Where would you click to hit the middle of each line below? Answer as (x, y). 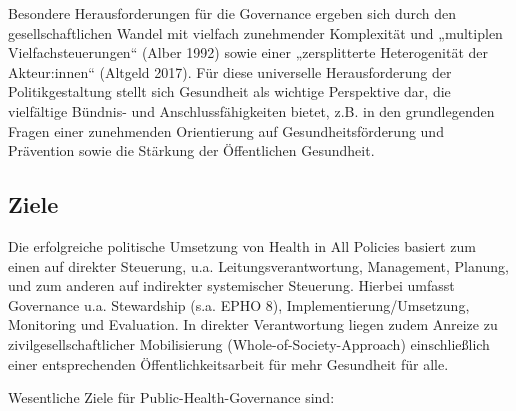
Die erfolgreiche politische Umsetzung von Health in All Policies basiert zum (242, 245)
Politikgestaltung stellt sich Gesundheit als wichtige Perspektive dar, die (229, 91)
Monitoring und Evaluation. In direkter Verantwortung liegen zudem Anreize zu (253, 324)
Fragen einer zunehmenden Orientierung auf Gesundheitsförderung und (226, 130)
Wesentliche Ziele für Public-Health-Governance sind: (171, 397)
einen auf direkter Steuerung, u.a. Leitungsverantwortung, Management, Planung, (258, 265)
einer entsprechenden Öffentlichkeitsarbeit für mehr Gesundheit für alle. (228, 363)
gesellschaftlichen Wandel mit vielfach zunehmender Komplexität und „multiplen (255, 32)
